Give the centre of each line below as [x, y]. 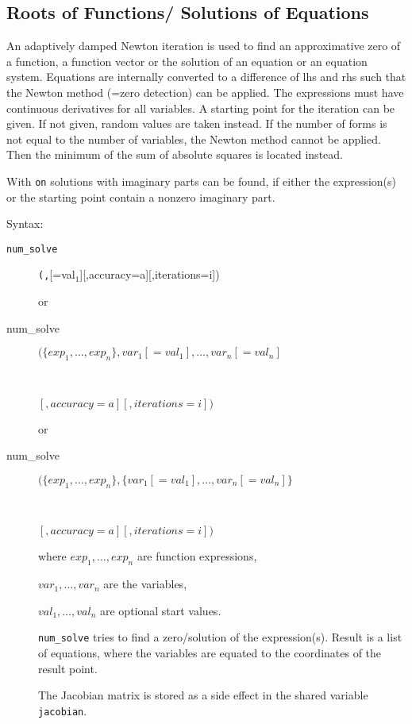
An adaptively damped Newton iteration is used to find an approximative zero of [204, 46]
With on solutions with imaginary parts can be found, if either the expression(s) [201, 181]
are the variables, [145, 584]
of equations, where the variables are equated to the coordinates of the [210, 652]
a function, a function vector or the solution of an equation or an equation [187, 61]
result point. [68, 668]
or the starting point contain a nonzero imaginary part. [141, 196]
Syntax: [25, 223]
